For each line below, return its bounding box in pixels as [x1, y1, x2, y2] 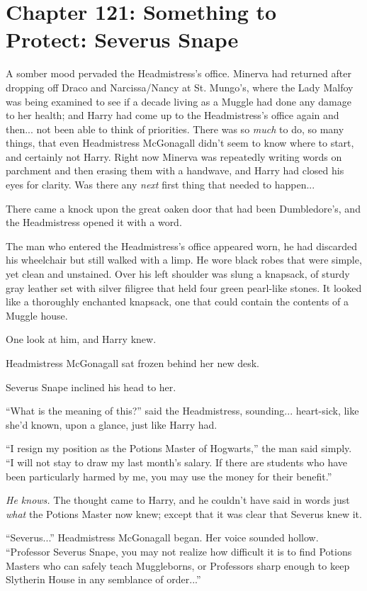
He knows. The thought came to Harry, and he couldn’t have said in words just [6, 492, 350, 507]
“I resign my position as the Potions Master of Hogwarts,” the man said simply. [6, 441, 352, 456]
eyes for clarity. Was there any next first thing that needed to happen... [6, 177, 315, 192]
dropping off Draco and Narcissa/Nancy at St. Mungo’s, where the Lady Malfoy [6, 79, 354, 94]
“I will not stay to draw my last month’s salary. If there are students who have [6, 454, 348, 469]
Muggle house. [6, 308, 68, 322]
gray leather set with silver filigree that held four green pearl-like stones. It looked [6, 280, 362, 295]
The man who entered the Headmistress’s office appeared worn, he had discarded [6, 238, 357, 253]
